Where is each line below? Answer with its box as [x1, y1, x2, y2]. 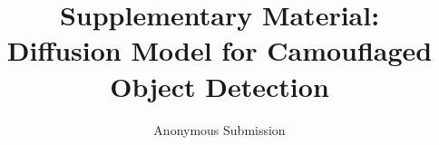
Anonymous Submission [153, 120, 286, 139]
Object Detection [110, 67, 329, 104]
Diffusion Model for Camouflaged [6, 32, 433, 69]
